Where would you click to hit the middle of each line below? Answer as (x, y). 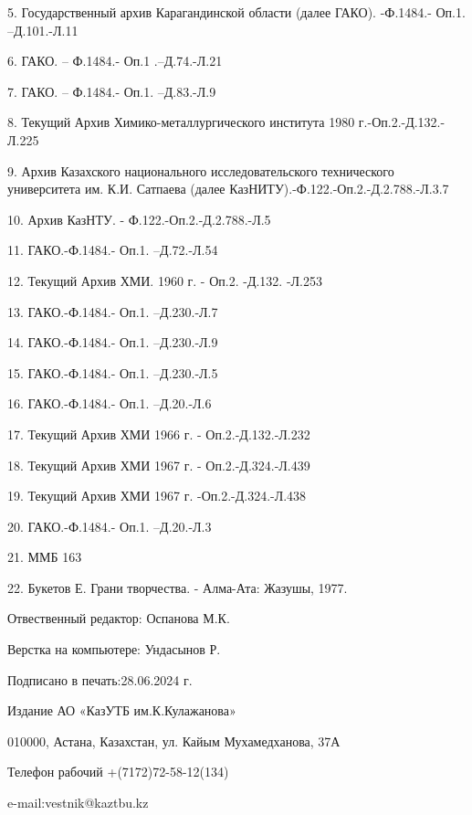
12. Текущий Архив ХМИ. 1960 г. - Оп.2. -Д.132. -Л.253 (165, 280)
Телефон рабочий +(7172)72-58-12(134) (118, 772)
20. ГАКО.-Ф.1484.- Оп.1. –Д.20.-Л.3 (110, 526)
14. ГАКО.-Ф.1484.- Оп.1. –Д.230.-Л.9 (113, 342)
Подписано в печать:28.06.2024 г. (100, 679)
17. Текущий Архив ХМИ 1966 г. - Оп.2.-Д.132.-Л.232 (159, 434)
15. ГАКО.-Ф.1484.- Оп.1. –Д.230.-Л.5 (113, 372)
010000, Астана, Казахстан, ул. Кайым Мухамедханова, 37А (174, 741)
